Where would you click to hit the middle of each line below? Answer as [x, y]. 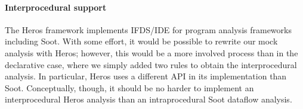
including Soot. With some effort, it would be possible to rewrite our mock [141, 41]
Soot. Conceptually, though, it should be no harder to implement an [129, 87]
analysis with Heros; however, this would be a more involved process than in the [151, 52]
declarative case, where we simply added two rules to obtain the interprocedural [151, 64]
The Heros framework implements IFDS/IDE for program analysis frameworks [148, 29]
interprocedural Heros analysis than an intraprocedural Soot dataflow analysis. [149, 99]
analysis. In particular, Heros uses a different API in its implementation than [146, 76]
